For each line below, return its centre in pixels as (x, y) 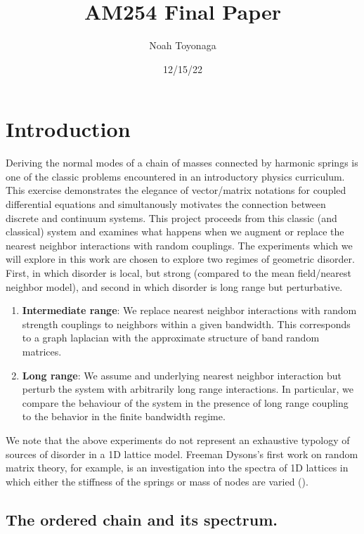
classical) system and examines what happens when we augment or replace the (175, 232)
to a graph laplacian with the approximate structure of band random (171, 338)
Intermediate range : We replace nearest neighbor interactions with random (189, 310)
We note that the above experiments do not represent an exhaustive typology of (178, 439)
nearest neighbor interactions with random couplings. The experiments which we (179, 245)
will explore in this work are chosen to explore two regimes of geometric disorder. (180, 259)
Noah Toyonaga (183, 45)
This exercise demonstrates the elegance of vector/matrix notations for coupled (176, 190)
